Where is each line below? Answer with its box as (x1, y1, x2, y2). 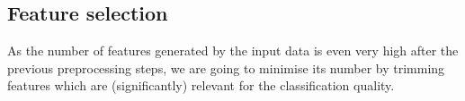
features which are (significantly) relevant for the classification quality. (7, 76, 395, 95)
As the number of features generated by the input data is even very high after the (7, 41, 459, 60)
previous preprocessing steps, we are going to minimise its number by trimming (7, 58, 445, 77)
